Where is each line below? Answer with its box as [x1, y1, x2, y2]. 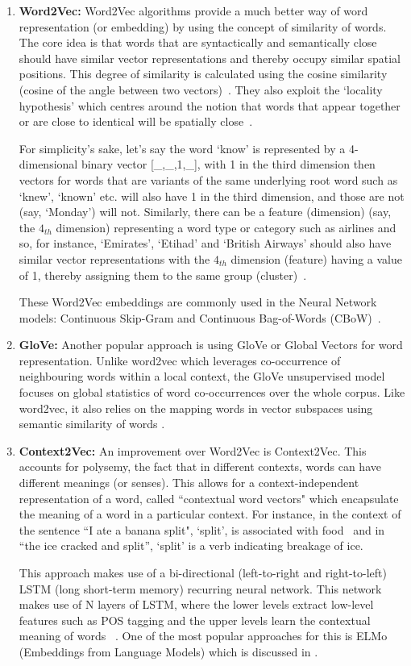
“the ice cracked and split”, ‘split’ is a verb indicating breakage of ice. [19, 537, 363, 554]
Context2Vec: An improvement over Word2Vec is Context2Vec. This [19, 442, 367, 459]
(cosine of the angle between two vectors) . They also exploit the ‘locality [19, 81, 383, 98]
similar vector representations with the [19, 250, 210, 267]
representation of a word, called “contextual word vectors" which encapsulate [19, 489, 399, 506]
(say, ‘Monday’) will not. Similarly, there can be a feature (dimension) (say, [19, 203, 392, 220]
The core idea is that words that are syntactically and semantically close [19, 34, 377, 51]
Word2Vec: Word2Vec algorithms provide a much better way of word [19, 2, 368, 19]
